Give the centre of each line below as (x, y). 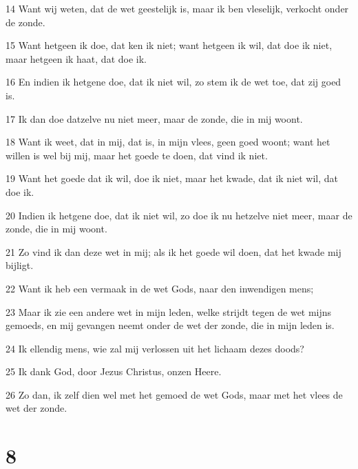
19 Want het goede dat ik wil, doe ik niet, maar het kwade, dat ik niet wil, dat (172, 178)
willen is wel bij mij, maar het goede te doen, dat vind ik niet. (137, 155)
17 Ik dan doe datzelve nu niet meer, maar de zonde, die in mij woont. (154, 118)
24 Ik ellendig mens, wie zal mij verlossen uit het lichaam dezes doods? (155, 348)
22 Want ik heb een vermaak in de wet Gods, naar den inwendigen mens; (160, 288)
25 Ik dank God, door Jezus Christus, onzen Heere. (114, 371)
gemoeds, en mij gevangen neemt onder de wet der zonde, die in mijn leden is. (170, 325)
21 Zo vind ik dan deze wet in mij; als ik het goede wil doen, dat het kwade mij (173, 251)
